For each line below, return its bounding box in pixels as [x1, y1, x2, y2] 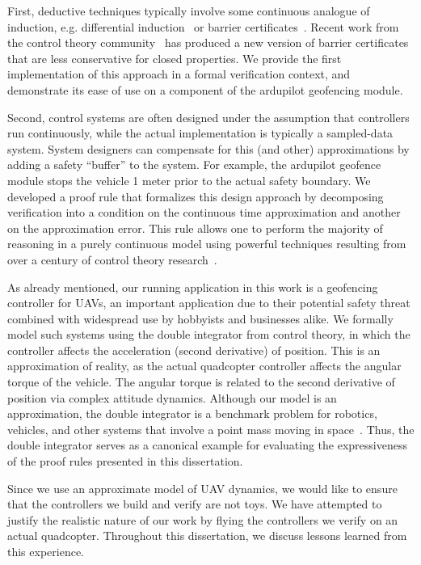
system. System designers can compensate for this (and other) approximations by [7, 140, 410, 157]
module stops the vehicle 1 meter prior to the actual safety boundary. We [7, 171, 371, 188]
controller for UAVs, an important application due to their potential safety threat [7, 294, 410, 311]
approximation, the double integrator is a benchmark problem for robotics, [7, 405, 377, 422]
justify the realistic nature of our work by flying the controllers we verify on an [7, 511, 398, 528]
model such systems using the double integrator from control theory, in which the [7, 326, 410, 343]
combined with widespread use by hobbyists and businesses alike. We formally [7, 310, 394, 327]
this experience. [7, 543, 85, 559]
